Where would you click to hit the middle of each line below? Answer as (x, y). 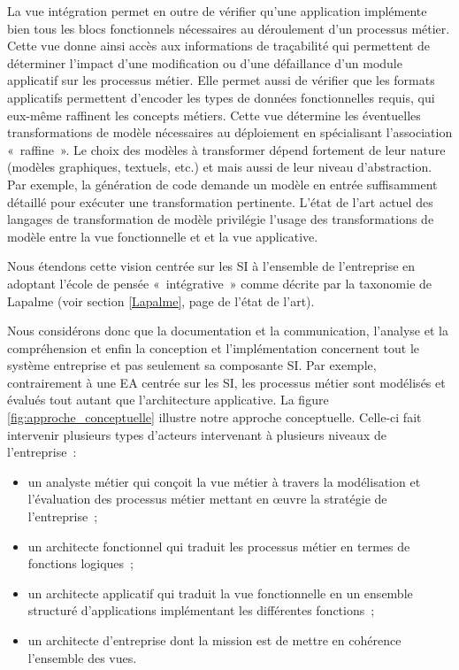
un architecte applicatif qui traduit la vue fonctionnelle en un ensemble (220, 593)
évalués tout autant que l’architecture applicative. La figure (168, 400)
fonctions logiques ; (80, 563)
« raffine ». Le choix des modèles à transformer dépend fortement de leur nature (226, 149)
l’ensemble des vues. (82, 657)
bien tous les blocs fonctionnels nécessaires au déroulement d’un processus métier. (229, 28)
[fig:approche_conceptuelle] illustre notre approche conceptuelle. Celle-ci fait (214, 417)
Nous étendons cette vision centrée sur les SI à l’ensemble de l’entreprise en (211, 266)
